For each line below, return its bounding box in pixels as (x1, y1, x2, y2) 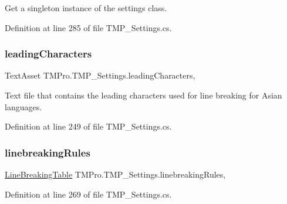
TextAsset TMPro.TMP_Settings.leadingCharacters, (5, 69, 195, 81)
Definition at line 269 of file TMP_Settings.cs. (5, 188, 172, 200)
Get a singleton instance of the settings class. (5, 2, 167, 13)
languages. (5, 100, 42, 113)
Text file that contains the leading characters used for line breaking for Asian (5, 89, 282, 101)
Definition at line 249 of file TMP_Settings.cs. (5, 120, 172, 132)
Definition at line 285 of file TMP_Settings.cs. (5, 21, 172, 33)
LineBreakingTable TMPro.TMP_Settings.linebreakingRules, (5, 168, 226, 180)
